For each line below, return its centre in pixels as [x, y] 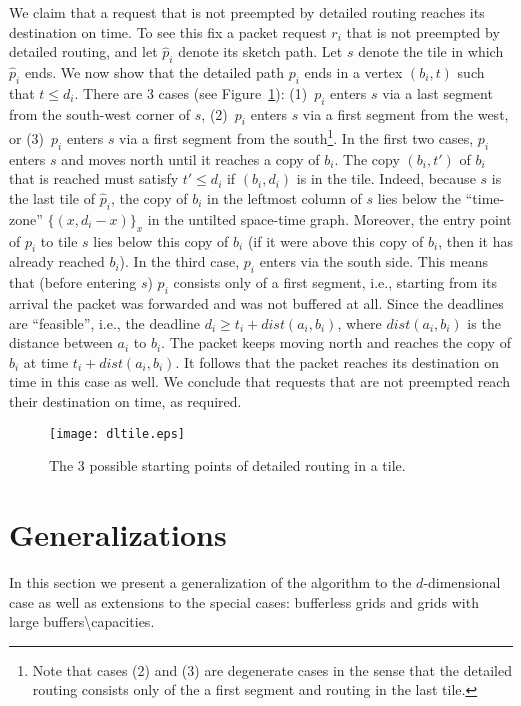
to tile [59, 240]
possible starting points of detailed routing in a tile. [247, 465]
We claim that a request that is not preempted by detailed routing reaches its [247, 12]
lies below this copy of [161, 240]
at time [46, 361]
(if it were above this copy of [335, 240]
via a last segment [437, 92]
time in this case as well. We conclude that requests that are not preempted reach [259, 381]
